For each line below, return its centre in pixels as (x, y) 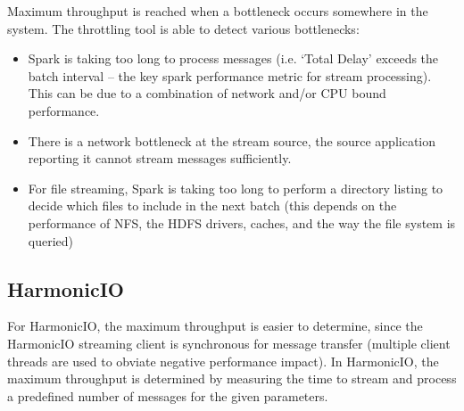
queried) (51, 240)
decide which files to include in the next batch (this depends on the (212, 205)
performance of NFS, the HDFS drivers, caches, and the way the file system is (242, 222)
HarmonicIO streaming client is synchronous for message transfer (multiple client (229, 343)
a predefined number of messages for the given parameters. (168, 395)
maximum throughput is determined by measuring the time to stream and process (232, 378)
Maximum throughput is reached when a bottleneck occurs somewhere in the (218, 11)
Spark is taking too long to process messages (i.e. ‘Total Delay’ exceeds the (233, 58)
